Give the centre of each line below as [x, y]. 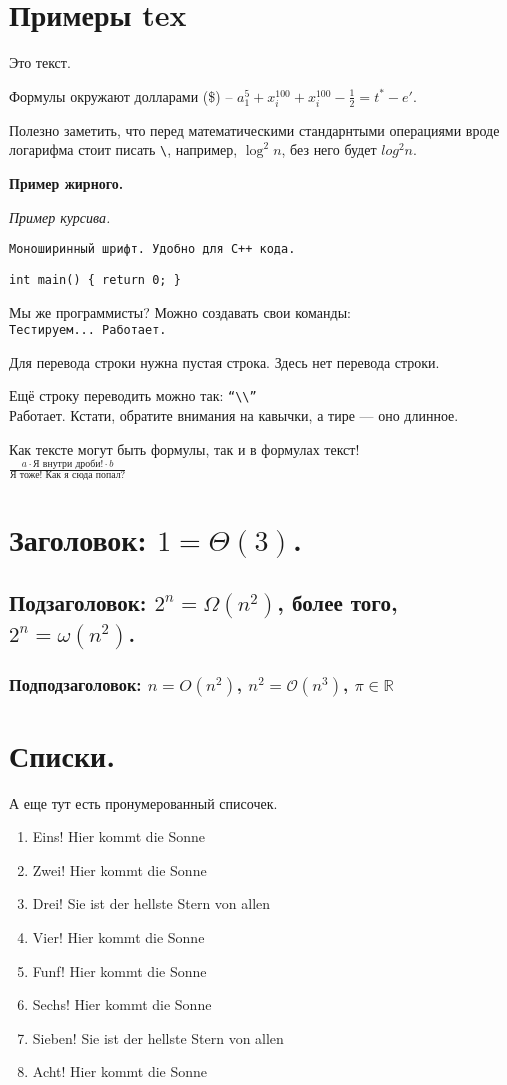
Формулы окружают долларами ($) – [121, 95]
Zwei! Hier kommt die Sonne [119, 869]
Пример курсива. [60, 216]
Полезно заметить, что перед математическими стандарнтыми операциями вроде [254, 129]
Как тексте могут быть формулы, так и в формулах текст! [184, 448]
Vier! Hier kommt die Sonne [118, 937]
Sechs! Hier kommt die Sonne [122, 1004]
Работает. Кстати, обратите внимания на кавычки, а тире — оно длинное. [234, 415]
